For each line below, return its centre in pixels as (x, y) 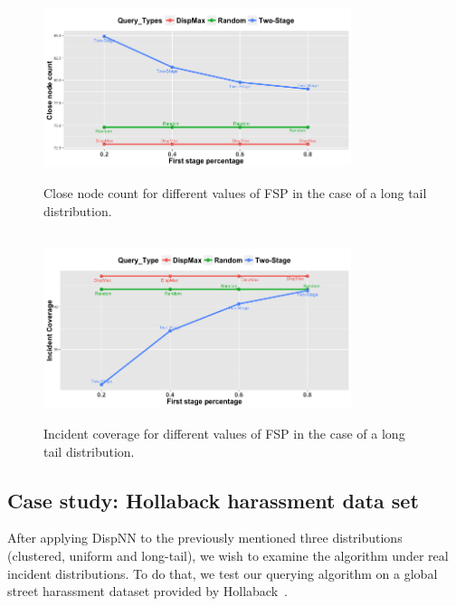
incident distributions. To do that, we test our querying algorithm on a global (223, 573)
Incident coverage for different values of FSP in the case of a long (224, 434)
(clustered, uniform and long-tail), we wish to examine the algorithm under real (228, 556)
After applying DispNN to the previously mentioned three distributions (205, 538)
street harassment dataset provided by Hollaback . (147, 591)
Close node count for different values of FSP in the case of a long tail (235, 193)
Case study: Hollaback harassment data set (213, 500)
